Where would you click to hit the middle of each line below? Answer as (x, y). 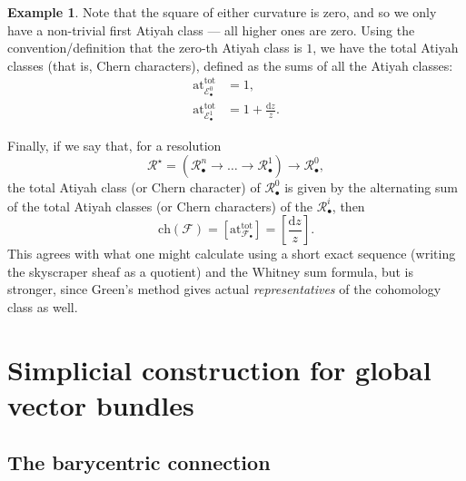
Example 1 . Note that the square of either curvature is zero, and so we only (222, 12)
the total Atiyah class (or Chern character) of (134, 187)
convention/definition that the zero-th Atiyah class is (155, 48)
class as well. (43, 306)
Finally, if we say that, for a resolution (114, 145)
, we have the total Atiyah (386, 48)
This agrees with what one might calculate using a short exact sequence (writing (232, 254)
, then (348, 206)
